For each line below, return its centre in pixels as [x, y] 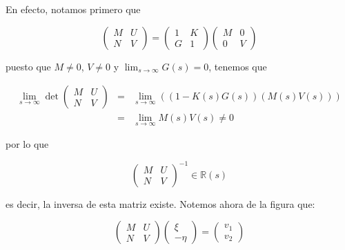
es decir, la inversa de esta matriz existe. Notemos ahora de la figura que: [160, 203]
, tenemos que [238, 66]
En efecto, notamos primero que [73, 9]
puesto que [28, 66]
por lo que [27, 144]
